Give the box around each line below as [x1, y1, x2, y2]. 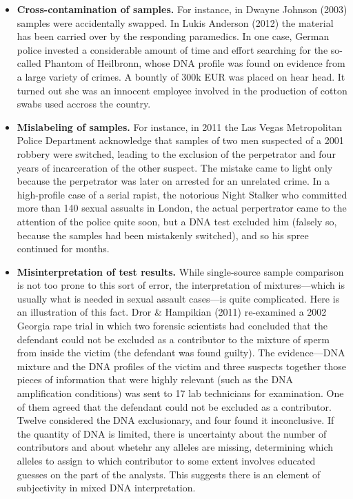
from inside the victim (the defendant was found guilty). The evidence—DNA [17, 345, 345, 360]
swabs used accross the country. [17, 96, 151, 111]
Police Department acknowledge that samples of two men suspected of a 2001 [17, 133, 344, 147]
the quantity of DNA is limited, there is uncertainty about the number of [17, 426, 327, 440]
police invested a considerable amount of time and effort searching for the [17, 42, 328, 57]
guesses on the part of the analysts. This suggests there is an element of [17, 467, 321, 481]
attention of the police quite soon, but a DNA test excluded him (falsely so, [17, 214, 337, 228]
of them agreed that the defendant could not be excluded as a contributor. [17, 399, 332, 414]
